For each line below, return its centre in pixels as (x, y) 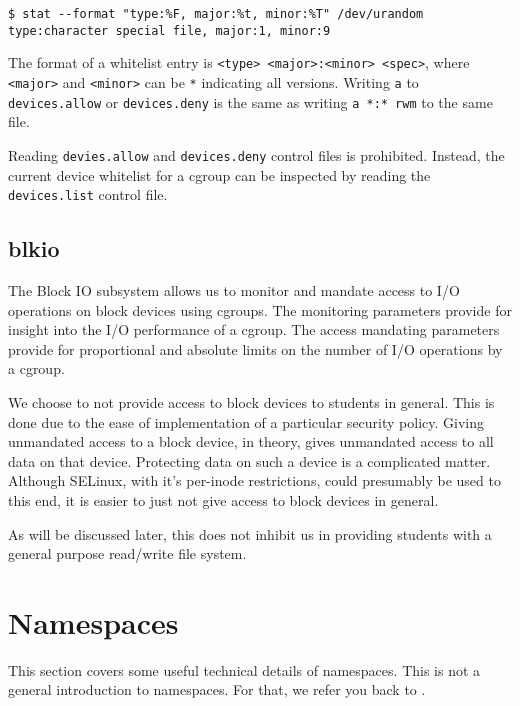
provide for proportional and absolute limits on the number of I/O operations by (255, 348)
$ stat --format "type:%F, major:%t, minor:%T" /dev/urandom (216, 14)
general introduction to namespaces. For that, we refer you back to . (217, 689)
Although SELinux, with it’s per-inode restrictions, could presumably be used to (254, 480)
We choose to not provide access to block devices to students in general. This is (251, 401)
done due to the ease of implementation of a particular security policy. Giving (246, 421)
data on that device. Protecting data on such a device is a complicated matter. (249, 460)
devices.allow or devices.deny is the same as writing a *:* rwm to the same (250, 101)
